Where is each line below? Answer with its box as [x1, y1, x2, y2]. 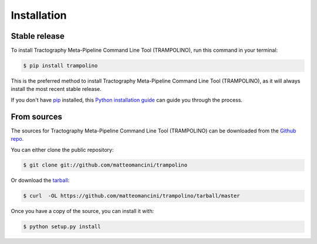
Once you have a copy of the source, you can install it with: [11, 208, 154, 215]
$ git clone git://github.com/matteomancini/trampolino [23, 162, 188, 168]
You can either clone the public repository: [11, 146, 114, 153]
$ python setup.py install [23, 223, 101, 230]
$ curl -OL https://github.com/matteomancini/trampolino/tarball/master [23, 192, 240, 199]
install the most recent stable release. [11, 86, 102, 93]
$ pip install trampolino [23, 62, 98, 69]
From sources [11, 111, 63, 121]
